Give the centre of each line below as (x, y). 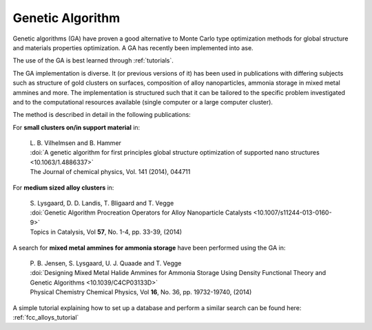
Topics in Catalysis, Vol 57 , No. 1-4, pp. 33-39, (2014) (106, 232)
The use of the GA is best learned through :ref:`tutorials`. (93, 60)
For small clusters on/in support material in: (76, 127)
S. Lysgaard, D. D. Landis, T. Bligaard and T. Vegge (102, 203)
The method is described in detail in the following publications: (102, 115)
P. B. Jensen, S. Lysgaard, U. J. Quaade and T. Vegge (106, 263)
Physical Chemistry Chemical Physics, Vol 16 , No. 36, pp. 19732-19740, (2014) (141, 292)
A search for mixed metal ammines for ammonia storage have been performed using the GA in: (149, 247)
